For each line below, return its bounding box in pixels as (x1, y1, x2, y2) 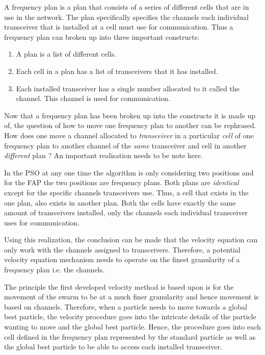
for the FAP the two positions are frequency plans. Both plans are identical (4, 177, 239, 188)
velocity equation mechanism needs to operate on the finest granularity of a (4, 254, 240, 265)
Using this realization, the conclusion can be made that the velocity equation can (4, 234, 258, 245)
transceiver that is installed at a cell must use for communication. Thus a (4, 21, 233, 32)
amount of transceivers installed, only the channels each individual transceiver (4, 207, 248, 218)
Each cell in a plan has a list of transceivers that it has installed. (16, 65, 218, 76)
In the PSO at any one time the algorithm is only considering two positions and (4, 167, 254, 177)
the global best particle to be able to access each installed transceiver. (4, 341, 222, 352)
